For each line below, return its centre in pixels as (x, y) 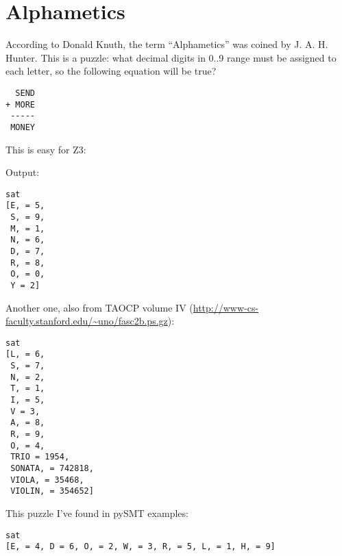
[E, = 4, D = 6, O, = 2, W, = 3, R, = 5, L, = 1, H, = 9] (141, 547)
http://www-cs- (226, 307)
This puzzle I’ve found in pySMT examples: (97, 513)
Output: (23, 172)
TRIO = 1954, (40, 457)
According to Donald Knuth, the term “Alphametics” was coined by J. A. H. (167, 44)
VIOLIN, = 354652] (52, 491)
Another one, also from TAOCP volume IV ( (99, 307)
